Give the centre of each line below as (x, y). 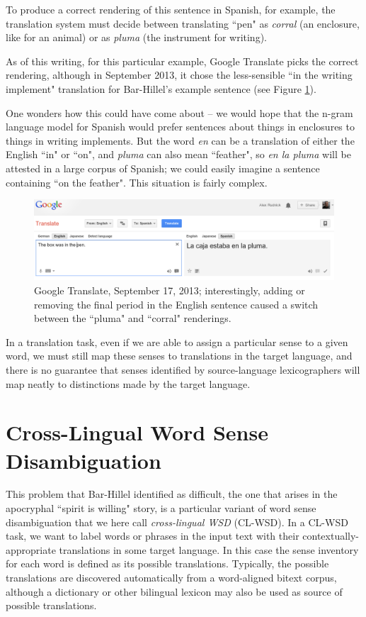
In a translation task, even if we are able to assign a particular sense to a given (177, 341)
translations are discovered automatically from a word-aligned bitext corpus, (171, 578)
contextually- (331, 536)
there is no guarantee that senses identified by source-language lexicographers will (183, 369)
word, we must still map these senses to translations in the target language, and (179, 356)
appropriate (31, 549)
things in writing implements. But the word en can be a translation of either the (180, 140)
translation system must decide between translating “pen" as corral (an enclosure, (183, 23)
